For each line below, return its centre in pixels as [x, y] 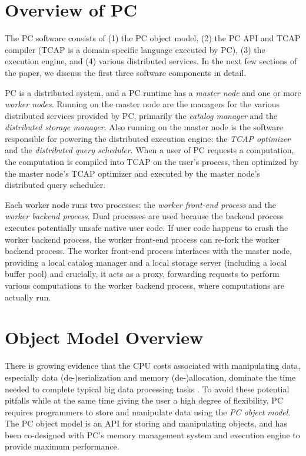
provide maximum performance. [62, 446]
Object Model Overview [104, 337]
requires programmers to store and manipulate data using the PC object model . [148, 412]
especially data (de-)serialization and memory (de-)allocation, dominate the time [150, 377]
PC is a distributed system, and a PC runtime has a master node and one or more [153, 92]
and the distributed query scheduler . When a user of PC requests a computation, [149, 150]
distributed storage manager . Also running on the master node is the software [144, 127]
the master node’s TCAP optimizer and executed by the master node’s [132, 173]
